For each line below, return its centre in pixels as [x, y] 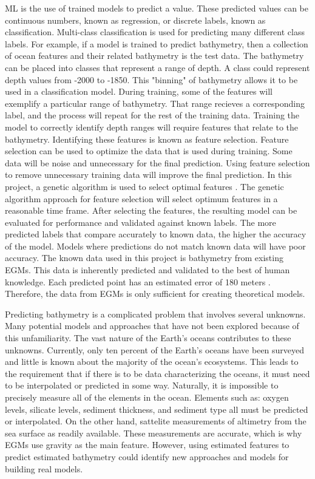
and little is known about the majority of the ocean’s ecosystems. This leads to [152, 362]
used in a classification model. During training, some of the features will [139, 91]
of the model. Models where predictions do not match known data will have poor [155, 246]
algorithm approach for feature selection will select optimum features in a [141, 198]
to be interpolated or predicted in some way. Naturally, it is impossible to [142, 385]
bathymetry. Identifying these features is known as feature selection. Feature [147, 139]
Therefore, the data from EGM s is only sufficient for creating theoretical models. [155, 294]
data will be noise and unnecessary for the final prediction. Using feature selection [157, 162]
